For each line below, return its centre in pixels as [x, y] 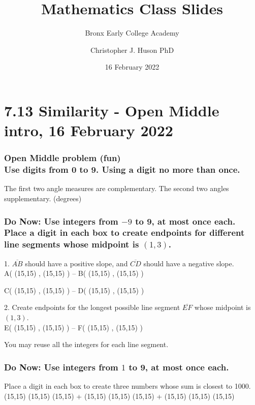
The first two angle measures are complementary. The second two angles [117, 188]
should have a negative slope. [189, 263]
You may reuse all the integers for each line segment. [86, 344]
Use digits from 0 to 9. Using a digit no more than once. [122, 169]
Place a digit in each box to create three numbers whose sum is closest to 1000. [127, 386]
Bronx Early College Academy [132, 33]
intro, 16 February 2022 [89, 130]
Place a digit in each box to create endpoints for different [124, 232]
